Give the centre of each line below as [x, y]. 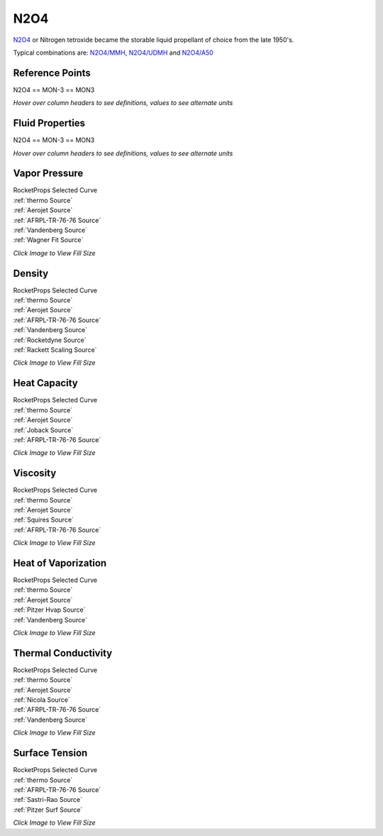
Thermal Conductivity [63, 653]
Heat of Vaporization [60, 563]
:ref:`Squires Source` [44, 520]
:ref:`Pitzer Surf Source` [48, 810]
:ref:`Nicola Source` [41, 700]
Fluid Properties [49, 123]
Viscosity [35, 473]
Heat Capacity [45, 383]
